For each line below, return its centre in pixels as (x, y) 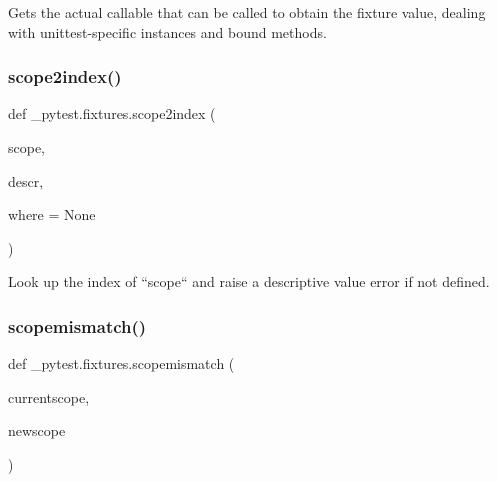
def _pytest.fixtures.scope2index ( (112, 113)
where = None (52, 214)
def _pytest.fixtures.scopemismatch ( (121, 363)
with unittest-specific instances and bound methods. (167, 31)
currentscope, (49, 396)
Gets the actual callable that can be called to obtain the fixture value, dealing (247, 12)
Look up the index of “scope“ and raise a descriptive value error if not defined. (249, 281)
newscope (37, 430)
